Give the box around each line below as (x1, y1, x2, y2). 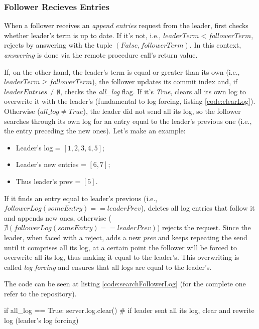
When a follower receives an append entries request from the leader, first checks (4, 20, 248, 31)
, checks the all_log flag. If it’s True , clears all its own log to (60, 86, 246, 96)
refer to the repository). (4, 288, 77, 298)
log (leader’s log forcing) (4, 315, 79, 325)
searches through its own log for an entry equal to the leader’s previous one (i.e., (4, 115, 252, 126)
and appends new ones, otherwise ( (4, 212, 111, 223)
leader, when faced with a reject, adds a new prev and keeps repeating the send (4, 232, 247, 242)
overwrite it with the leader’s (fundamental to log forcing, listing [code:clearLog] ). (4, 96, 255, 106)
